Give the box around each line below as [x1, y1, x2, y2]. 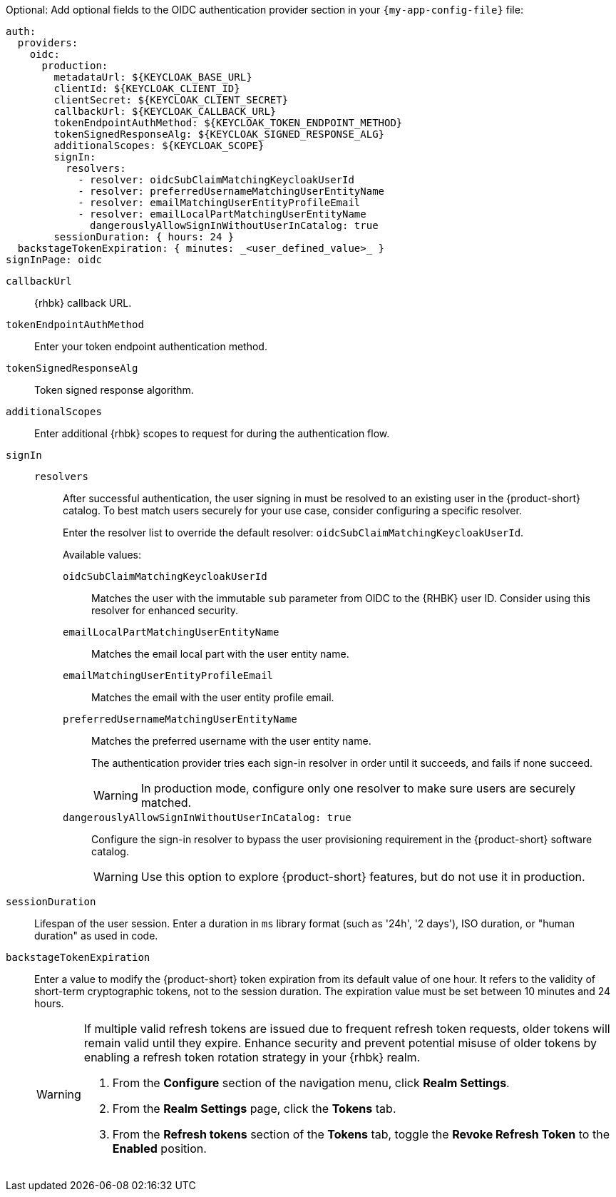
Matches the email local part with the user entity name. [91, 648, 349, 660]
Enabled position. [112, 1141, 207, 1156]
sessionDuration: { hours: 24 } [53, 231, 235, 243]
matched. [140, 795, 192, 810]
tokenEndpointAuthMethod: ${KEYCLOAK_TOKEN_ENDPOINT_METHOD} [53, 117, 403, 128]
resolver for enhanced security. [91, 604, 239, 616]
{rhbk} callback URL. [34, 297, 132, 309]
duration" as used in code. [34, 929, 158, 942]
